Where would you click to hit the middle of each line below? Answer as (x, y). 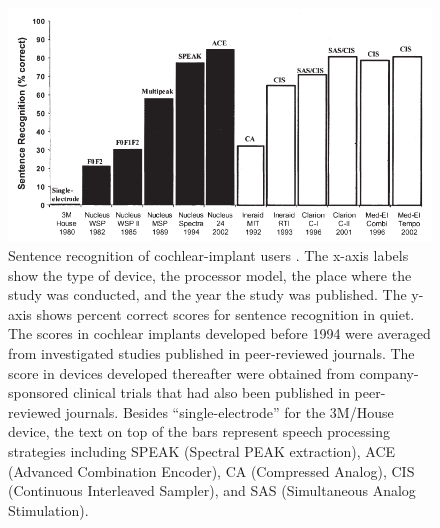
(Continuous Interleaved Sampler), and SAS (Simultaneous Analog (212, 490)
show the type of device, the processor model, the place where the (210, 274)
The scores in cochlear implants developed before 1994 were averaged (219, 333)
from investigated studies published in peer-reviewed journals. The (211, 352)
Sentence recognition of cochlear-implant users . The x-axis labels (208, 255)
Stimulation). (48, 509)
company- (389, 372)
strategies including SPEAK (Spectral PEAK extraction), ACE (202, 450)
